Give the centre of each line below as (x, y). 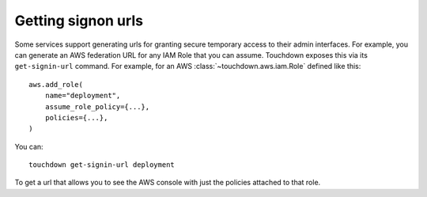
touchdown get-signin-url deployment (102, 165)
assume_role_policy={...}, (97, 106)
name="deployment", (83, 96)
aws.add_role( (56, 84)
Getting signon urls (79, 21)
